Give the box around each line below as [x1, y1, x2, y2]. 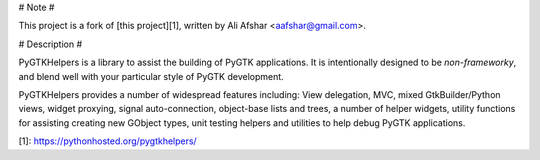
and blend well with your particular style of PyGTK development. [18, 70, 284, 82]
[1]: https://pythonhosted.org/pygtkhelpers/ [18, 135, 197, 147]
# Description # [18, 38, 83, 50]
